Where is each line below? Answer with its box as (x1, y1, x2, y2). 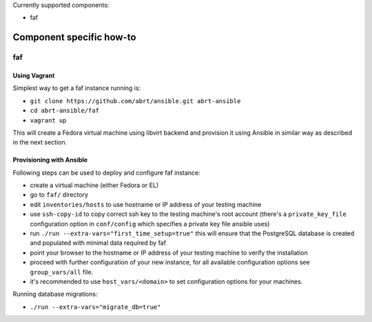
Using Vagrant (12, 71, 55, 79)
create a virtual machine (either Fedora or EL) (30, 181, 159, 189)
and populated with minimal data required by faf (30, 239, 167, 247)
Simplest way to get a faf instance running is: (12, 84, 141, 92)
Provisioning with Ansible (12, 155, 88, 164)
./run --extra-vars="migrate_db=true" (30, 303, 161, 311)
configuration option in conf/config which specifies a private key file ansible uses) (30, 219, 270, 228)
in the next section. (12, 138, 68, 147)
